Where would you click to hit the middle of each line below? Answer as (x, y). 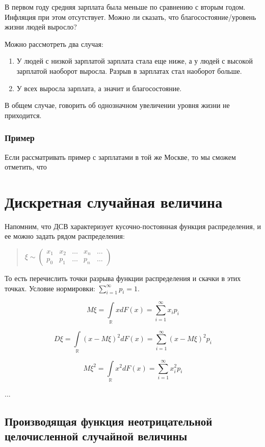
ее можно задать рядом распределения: (65, 236)
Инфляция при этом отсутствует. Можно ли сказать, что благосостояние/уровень (130, 17)
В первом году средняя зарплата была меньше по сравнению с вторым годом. (125, 7)
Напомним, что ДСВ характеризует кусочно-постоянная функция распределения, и (133, 226)
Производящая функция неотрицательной (109, 421)
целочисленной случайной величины (96, 436)
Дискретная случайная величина (114, 201)
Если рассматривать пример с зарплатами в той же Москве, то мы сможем (120, 157)
